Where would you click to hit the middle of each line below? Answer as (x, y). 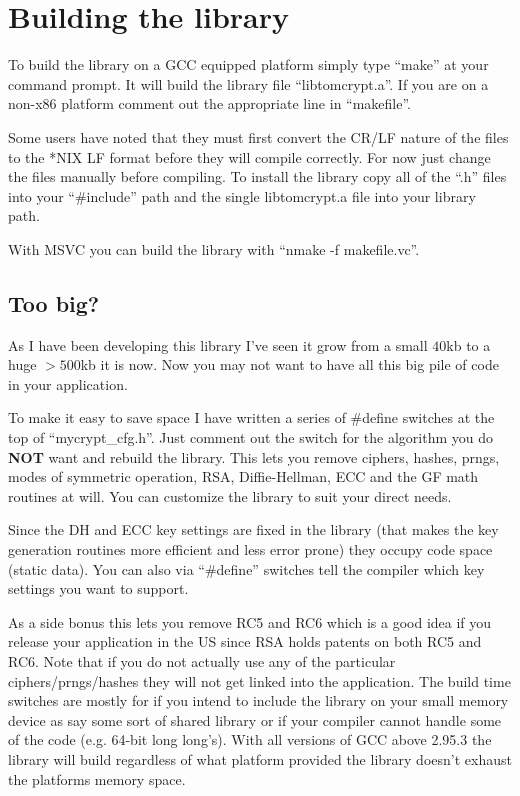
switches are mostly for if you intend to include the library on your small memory (258, 700)
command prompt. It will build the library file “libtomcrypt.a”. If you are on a (248, 83)
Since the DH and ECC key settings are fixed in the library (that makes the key (253, 529)
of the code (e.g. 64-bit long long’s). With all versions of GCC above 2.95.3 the (250, 739)
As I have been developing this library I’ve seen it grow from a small (218, 344)
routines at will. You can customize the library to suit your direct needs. (230, 495)
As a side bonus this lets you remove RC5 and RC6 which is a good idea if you (250, 621)
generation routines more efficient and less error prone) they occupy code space (250, 549)
